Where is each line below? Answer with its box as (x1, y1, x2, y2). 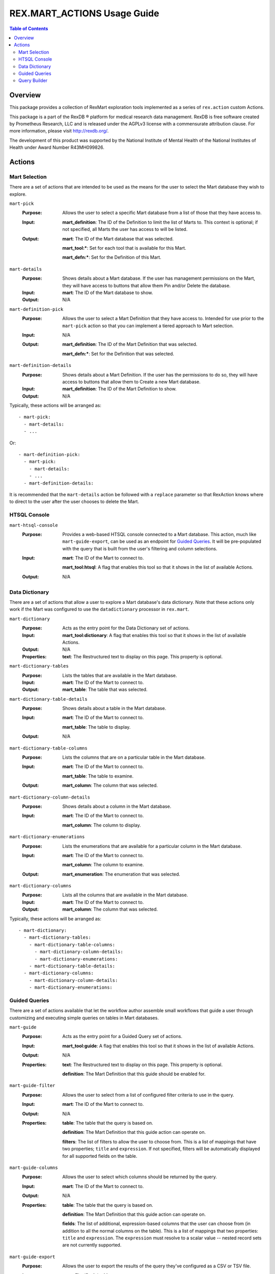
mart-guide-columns (9, 1164, 58, 1171)
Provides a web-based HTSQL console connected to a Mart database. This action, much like (62, 531, 257, 537)
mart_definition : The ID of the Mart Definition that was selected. (62, 341, 198, 348)
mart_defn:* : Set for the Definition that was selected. (62, 351, 174, 357)
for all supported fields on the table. (62, 1153, 137, 1159)
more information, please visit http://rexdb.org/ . (9, 128, 109, 134)
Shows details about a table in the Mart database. (62, 705, 167, 711)
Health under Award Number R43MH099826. (9, 144, 104, 150)
